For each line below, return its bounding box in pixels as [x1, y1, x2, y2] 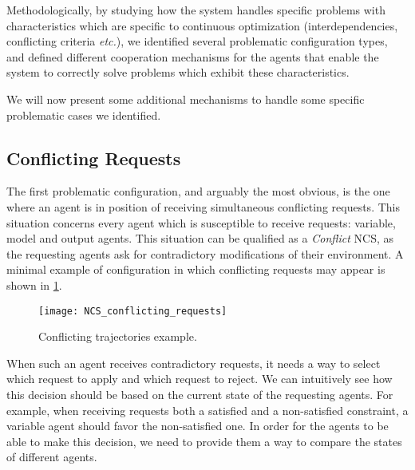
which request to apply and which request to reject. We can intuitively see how [6, 370, 393, 387]
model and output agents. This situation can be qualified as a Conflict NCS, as [6, 230, 394, 247]
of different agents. [6, 448, 97, 465]
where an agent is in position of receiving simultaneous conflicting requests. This [6, 198, 400, 215]
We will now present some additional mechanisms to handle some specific [6, 90, 365, 107]
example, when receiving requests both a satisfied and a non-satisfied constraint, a [6, 401, 409, 418]
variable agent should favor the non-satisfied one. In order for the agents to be [6, 417, 389, 434]
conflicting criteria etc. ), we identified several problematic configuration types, [6, 33, 388, 49]
